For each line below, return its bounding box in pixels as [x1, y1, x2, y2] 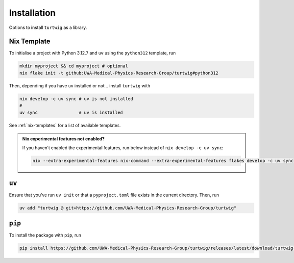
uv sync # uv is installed [19, 109, 123, 115]
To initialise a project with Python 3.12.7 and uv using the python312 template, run [9, 50, 176, 56]
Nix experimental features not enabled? [22, 135, 105, 142]
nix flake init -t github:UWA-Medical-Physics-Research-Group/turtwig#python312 [19, 70, 219, 76]
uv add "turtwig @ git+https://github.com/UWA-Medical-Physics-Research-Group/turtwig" [19, 205, 237, 210]
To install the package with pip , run [9, 232, 82, 238]
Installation [9, 7, 56, 18]
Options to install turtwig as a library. [9, 25, 87, 30]
